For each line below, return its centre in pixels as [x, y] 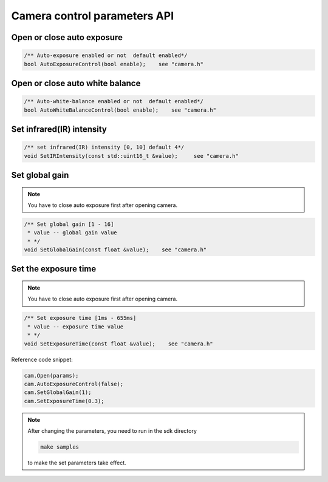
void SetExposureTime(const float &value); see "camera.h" [118, 344]
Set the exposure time [54, 269]
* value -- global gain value [73, 233]
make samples [60, 447]
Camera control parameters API [93, 16]
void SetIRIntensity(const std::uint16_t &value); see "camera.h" [132, 156]
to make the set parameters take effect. [77, 463]
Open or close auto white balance [76, 83]
